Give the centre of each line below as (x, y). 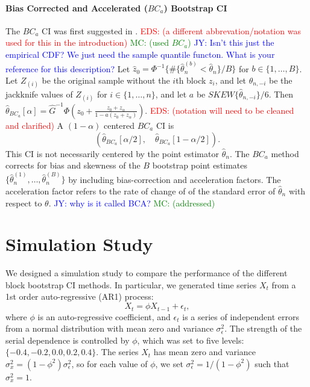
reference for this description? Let (68, 68)
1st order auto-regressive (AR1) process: (80, 296)
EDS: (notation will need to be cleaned (222, 110)
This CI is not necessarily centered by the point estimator (112, 153)
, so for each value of (109, 363)
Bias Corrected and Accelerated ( (77, 8)
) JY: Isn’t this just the (231, 42)
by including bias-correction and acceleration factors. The (175, 179)
